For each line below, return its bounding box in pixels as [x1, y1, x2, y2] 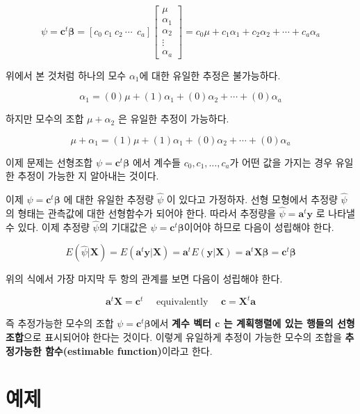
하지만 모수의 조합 [6, 111, 84, 126]
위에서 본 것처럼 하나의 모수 [6, 67, 126, 82]
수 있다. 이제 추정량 [6, 219, 90, 234]
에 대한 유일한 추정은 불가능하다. [139, 67, 281, 82]
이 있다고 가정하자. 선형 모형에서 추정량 [166, 192, 338, 207]
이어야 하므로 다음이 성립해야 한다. [183, 219, 334, 234]
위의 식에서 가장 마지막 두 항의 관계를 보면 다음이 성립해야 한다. [6, 271, 283, 286]
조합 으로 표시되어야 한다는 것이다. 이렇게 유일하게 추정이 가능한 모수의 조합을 [6, 330, 342, 344]
